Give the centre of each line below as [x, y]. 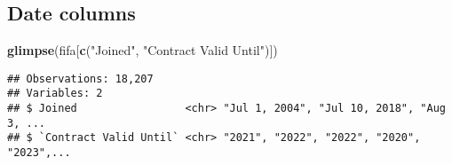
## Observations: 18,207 [80, 79]
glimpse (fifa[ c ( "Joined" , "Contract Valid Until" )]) [143, 50]
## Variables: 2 [55, 94]
